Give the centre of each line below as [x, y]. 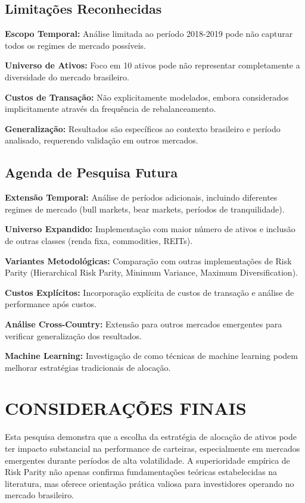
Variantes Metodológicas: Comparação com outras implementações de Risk [148, 260]
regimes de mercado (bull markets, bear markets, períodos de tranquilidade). [145, 209]
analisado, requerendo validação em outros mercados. [102, 140]
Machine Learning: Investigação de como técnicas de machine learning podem [151, 356]
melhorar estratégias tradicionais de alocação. [88, 367]
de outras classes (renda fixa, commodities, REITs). [99, 240]
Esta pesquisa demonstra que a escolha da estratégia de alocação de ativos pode [151, 437]
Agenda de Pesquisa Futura [91, 172]
